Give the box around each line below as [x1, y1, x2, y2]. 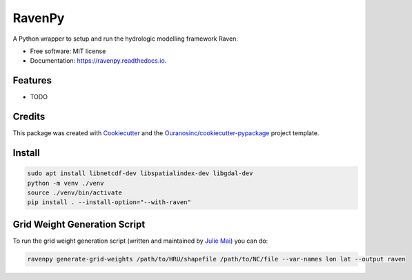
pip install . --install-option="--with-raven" [27, 199, 191, 206]
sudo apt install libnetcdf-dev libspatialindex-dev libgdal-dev [27, 170, 253, 177]
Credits [12, 111, 46, 123]
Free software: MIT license [30, 47, 106, 55]
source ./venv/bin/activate [27, 188, 122, 197]
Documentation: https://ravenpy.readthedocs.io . [30, 57, 167, 65]
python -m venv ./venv [27, 179, 104, 187]
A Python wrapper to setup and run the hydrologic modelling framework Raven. [12, 34, 238, 43]
